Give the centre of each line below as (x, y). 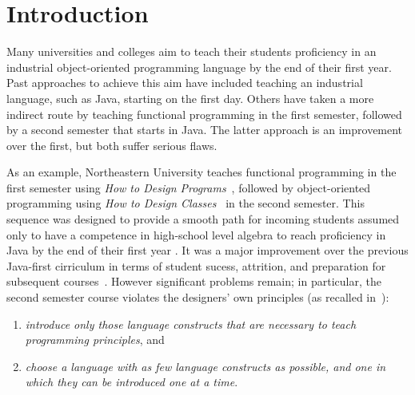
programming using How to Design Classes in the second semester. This (186, 203)
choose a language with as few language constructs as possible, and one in (206, 366)
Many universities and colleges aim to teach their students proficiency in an (192, 51)
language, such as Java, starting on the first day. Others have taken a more (190, 98)
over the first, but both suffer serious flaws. (112, 145)
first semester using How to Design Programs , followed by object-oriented (189, 187)
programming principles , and (95, 340)
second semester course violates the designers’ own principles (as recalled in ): (198, 297)
